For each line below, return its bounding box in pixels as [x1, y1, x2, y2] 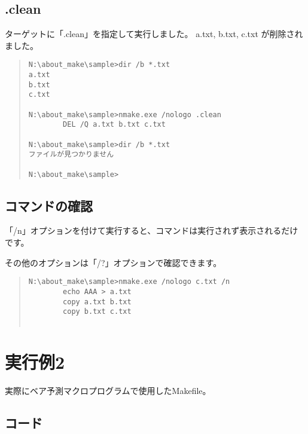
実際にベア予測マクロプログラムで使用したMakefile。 [5, 384, 211, 396]
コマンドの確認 [5, 196, 93, 215]
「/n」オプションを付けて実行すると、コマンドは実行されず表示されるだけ [5, 224, 298, 237]
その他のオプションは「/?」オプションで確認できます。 [5, 256, 222, 268]
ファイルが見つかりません [28, 150, 114, 159]
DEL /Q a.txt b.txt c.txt [63, 120, 166, 129]
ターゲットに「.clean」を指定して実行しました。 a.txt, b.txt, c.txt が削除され [5, 27, 303, 40]
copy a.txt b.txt [63, 297, 132, 306]
